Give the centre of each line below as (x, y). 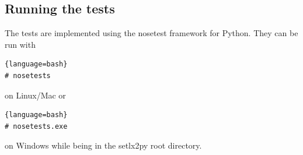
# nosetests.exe (36, 126)
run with (20, 44)
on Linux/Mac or (35, 95)
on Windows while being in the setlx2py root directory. (103, 145)
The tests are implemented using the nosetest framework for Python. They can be (151, 33)
